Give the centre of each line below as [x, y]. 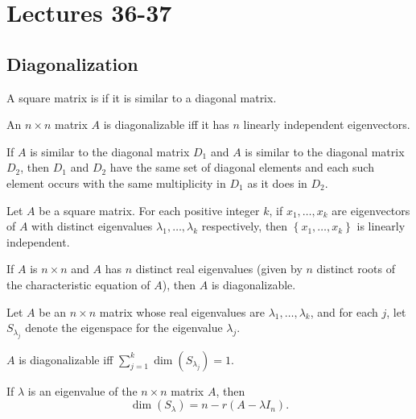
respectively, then [245, 226]
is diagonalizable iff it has [166, 124]
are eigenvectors [371, 210]
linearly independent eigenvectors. [327, 124]
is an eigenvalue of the [82, 390]
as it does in [277, 183]
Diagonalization [72, 63]
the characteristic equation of [78, 284]
